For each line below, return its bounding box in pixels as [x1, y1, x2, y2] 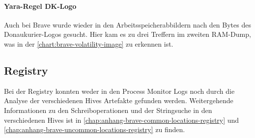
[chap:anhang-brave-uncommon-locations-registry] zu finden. [4, 124, 185, 135]
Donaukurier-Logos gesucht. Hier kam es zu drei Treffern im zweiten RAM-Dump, [4, 29, 251, 39]
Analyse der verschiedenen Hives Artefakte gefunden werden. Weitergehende [4, 95, 233, 106]
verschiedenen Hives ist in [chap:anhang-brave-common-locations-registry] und [4, 114, 239, 125]
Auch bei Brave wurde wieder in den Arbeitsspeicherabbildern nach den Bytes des [4, 19, 251, 29]
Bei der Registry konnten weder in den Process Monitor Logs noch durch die [4, 85, 235, 96]
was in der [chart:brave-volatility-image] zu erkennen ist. [4, 38, 173, 49]
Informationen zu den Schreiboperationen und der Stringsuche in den [4, 105, 212, 115]
